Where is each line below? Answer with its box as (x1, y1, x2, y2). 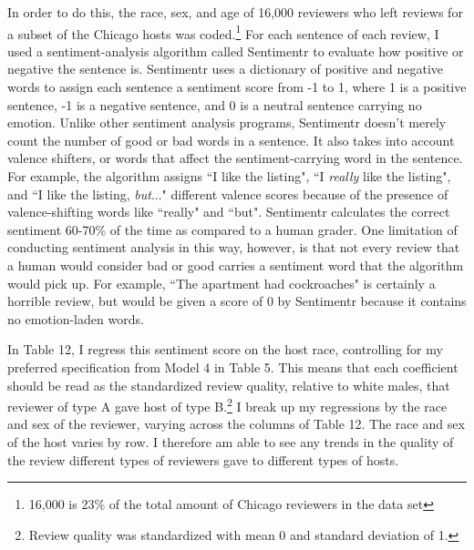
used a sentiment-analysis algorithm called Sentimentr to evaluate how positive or (7, 41, 464, 60)
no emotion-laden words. (7, 309, 144, 328)
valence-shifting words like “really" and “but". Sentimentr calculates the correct (7, 202, 450, 221)
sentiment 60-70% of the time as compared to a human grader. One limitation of (7, 219, 458, 239)
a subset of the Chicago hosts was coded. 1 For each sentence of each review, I (7, 21, 439, 43)
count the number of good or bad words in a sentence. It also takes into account (7, 130, 455, 149)
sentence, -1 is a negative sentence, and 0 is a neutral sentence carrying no (7, 95, 422, 114)
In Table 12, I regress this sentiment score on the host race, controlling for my (7, 340, 443, 359)
